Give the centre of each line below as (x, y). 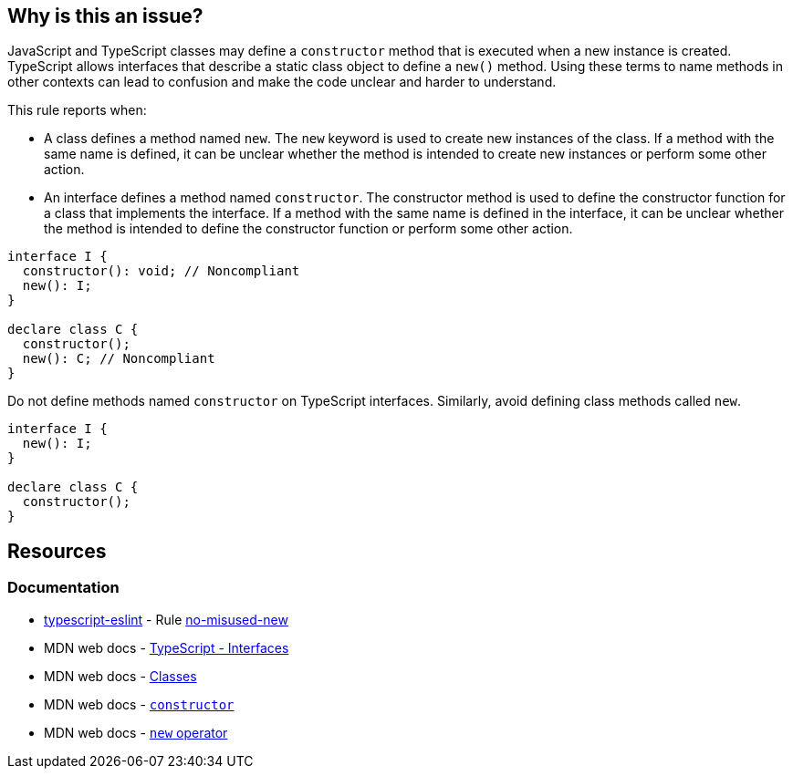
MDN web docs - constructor (139, 704)
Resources (57, 551)
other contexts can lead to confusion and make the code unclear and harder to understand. (282, 82)
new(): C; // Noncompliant (119, 359)
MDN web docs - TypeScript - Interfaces (167, 647)
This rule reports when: (77, 110)
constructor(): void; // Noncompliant (161, 271)
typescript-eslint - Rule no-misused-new (166, 619)
